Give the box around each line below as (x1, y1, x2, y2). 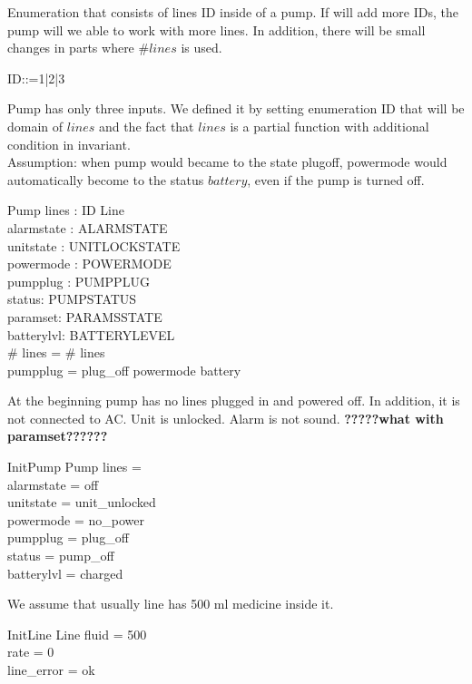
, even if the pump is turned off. (247, 170, 425, 189)
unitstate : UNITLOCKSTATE (7, 236, 181, 255)
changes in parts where (7, 38, 134, 57)
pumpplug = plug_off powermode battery (7, 360, 241, 379)
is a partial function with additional (230, 116, 429, 135)
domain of (7, 116, 64, 135)
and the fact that (98, 116, 194, 135)
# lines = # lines (7, 343, 105, 362)
